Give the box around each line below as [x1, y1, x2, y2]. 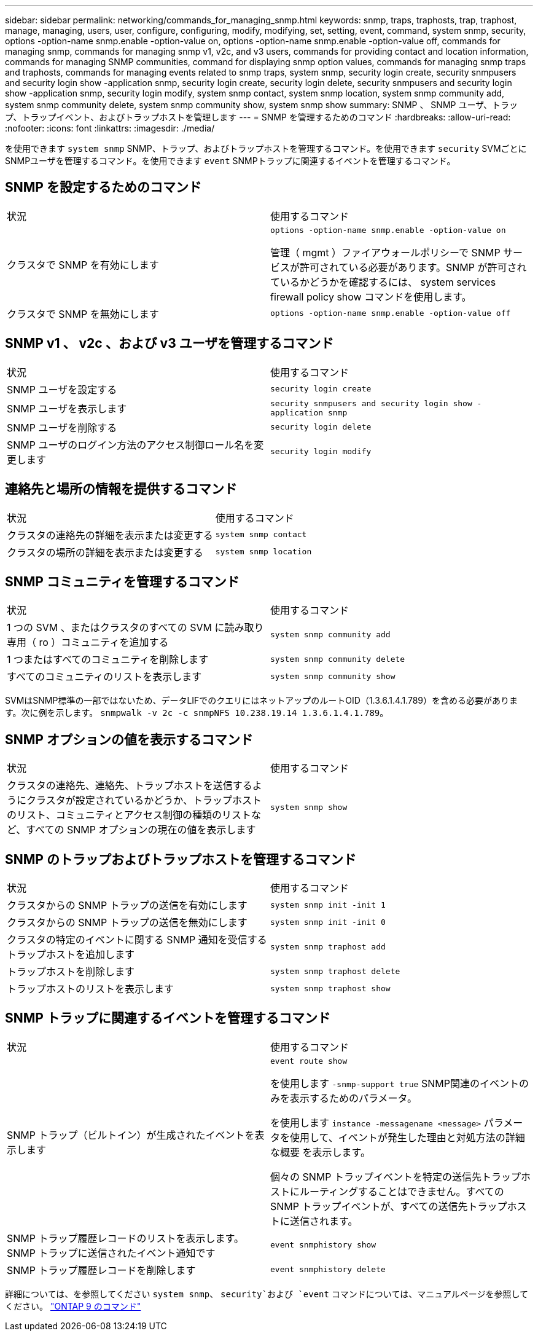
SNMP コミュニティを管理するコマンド [5, 573, 240, 589]
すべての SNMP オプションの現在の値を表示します [26, 823, 256, 836]
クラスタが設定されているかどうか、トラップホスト [26, 794, 262, 807]
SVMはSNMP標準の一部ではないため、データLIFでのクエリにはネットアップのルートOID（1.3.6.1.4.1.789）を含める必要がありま [5, 695, 518, 706]
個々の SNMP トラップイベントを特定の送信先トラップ [270, 1170, 521, 1183]
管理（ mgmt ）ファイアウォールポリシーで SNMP [270, 246, 501, 259]
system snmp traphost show [270, 983, 391, 993]
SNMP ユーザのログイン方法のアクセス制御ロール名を [7, 438, 254, 451]
